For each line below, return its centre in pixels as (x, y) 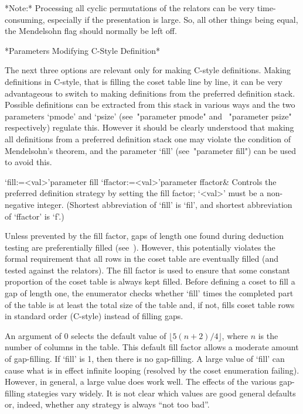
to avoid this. (28, 162)
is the (268, 335)
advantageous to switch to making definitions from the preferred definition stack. (150, 93)
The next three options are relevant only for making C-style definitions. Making (148, 70)
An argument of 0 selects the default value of (86, 335)
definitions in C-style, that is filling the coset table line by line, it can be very (144, 81)
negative (20, 204)
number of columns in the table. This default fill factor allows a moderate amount (152, 347)
